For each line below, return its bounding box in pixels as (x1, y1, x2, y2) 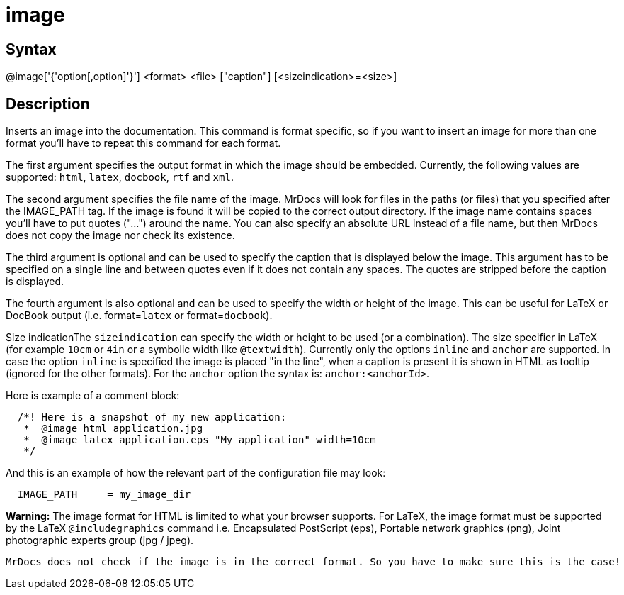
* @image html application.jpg (23, 423, 203, 435)
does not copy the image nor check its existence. (6, 229, 235, 242)
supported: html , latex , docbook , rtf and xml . (6, 171, 234, 184)
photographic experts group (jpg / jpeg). (6, 534, 194, 547)
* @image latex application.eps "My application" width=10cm (23, 434, 376, 446)
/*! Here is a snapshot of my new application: (17, 411, 287, 423)
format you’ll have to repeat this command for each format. (6, 137, 281, 150)
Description (6, 94, 90, 113)
